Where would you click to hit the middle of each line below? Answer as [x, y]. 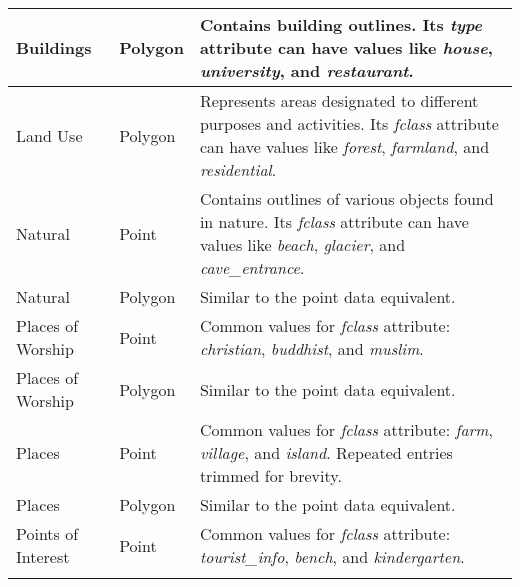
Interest [43, 556]
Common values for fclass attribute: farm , [346, 429]
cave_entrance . [252, 267]
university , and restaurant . [306, 70]
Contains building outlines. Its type [341, 24]
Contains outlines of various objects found [346, 198]
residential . [238, 169]
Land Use [49, 135]
